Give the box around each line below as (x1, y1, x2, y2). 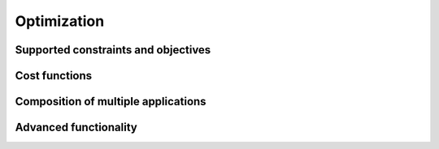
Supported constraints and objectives (15, 43, 211, 57)
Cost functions (15, 69, 93, 83)
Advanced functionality (15, 121, 137, 134)
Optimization (15, 12, 105, 30)
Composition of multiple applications (15, 95, 206, 109)
